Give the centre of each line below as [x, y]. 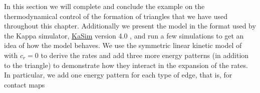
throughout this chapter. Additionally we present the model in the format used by [130, 26]
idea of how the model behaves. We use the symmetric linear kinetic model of [123, 45]
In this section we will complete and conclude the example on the [104, 6]
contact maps [25, 84]
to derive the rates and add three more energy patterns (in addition [145, 55]
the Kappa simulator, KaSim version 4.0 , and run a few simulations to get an [124, 35]
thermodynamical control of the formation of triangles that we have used [116, 16]
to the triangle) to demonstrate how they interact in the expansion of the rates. [126, 65]
